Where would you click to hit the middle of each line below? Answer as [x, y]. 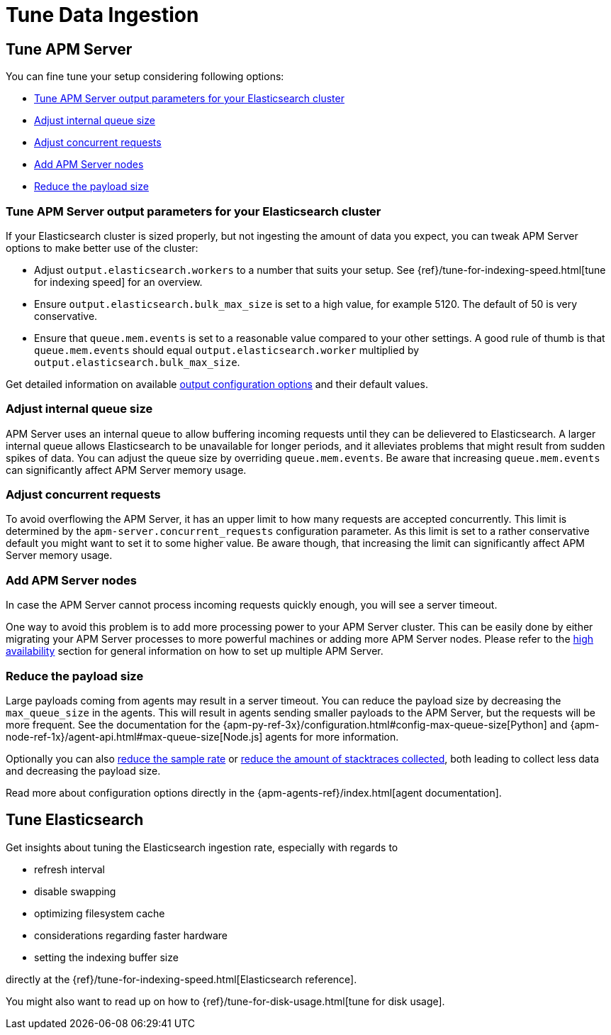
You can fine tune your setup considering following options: [145, 77]
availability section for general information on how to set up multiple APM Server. [195, 651]
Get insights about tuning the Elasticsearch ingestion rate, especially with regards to [202, 847]
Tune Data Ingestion [102, 15]
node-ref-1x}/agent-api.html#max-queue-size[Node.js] [134, 736]
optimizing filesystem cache [100, 913]
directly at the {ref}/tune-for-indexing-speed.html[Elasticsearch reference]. [181, 979]
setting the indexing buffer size [106, 957]
